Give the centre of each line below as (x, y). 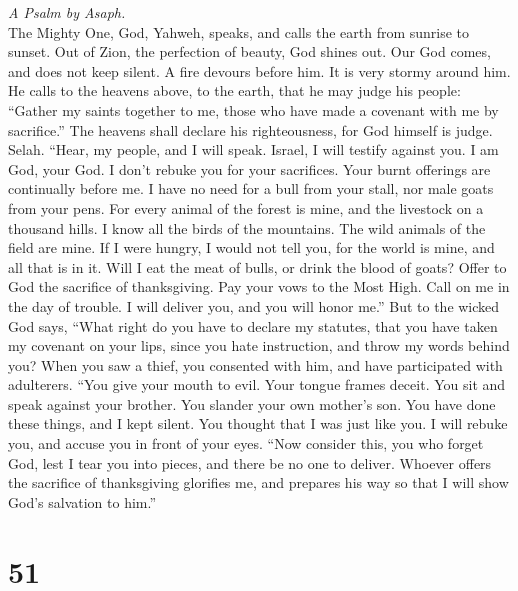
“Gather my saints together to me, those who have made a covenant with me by (253, 109)
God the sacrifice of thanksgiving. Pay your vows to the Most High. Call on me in (259, 286)
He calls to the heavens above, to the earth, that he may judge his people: (234, 90)
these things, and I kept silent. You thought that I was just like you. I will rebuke (258, 423)
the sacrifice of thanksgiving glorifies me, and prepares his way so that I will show (258, 482)
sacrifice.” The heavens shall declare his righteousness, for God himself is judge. (250, 129)
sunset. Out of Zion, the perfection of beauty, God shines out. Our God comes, (249, 51)
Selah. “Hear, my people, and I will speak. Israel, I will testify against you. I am (253, 149)
